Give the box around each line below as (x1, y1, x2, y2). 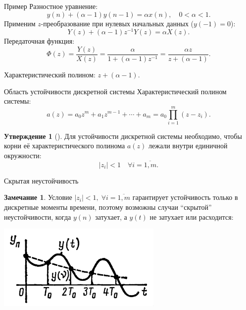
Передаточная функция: (4, 36, 75, 46)
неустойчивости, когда (4, 211, 71, 222)
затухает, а (95, 211, 127, 222)
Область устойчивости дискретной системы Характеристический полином (4, 86, 227, 96)
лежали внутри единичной (148, 140, 228, 151)
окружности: (4, 150, 42, 161)
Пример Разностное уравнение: (4, 1, 98, 11)
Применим (4, 18, 36, 28)
